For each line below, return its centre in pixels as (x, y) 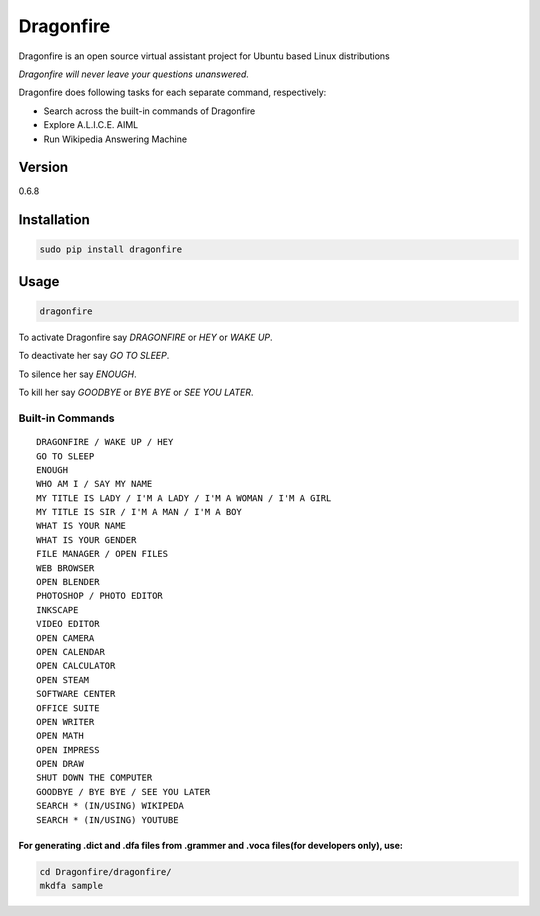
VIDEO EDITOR (68, 624)
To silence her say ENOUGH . (77, 374)
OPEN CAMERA (65, 638)
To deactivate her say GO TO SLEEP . (94, 356)
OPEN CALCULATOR (76, 666)
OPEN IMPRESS (68, 749)
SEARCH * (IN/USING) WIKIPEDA (110, 806)
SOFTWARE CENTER (76, 694)
